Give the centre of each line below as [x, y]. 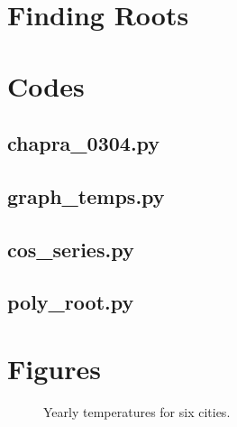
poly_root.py [71, 302]
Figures [54, 369]
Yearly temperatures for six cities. [137, 412]
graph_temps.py [86, 195]
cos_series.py [71, 249]
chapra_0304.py [84, 143]
